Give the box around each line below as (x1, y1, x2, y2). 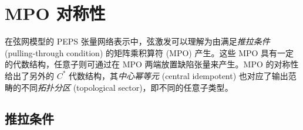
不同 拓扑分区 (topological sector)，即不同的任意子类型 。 (21, 81, 233, 93)
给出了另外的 (5, 69, 54, 81)
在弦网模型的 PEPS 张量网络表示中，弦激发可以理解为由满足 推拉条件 (5, 35, 270, 47)
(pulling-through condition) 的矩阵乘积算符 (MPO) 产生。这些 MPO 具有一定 (5, 46, 294, 59)
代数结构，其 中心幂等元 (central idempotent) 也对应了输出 (69, 69, 288, 81)
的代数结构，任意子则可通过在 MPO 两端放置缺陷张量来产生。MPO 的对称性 (5, 58, 299, 70)
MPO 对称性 (5, 1, 106, 25)
